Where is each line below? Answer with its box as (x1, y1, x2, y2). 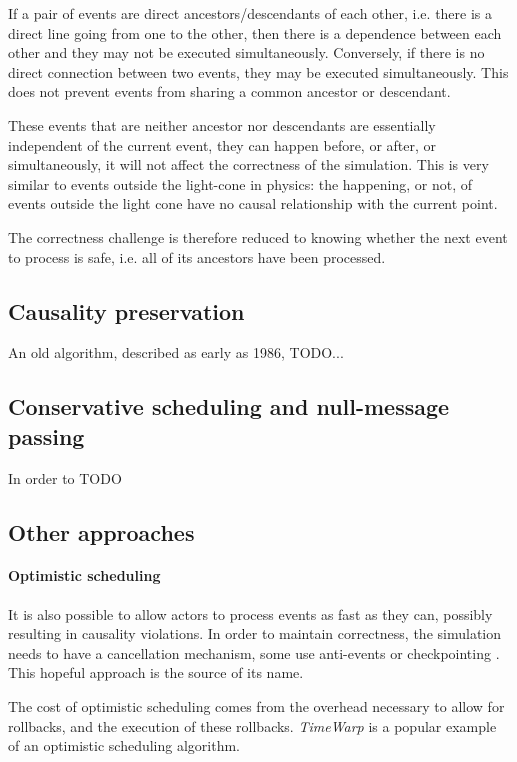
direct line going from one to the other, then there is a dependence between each (8, 22, 502, 43)
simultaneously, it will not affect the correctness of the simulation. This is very (8, 154, 489, 175)
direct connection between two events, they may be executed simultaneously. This (8, 61, 509, 82)
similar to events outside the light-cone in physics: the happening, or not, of (8, 173, 473, 194)
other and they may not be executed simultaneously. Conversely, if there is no (8, 42, 485, 63)
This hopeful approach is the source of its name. (8, 662, 304, 683)
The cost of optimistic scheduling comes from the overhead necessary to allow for (8, 696, 505, 717)
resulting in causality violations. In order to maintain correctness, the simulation (8, 623, 502, 644)
